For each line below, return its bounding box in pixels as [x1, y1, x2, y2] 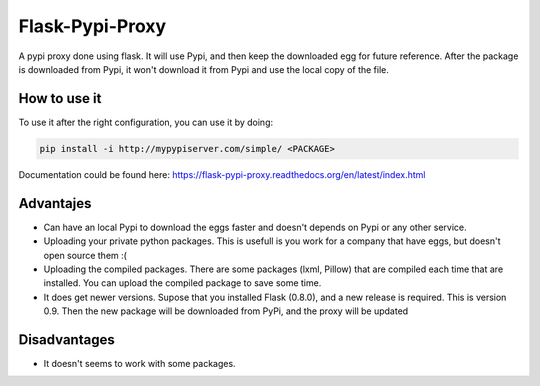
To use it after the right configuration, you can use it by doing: [18, 116, 274, 128]
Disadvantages [18, 331, 115, 348]
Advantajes [18, 195, 92, 212]
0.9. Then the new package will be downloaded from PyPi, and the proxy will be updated [43, 305, 409, 317]
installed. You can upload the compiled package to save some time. [43, 277, 322, 289]
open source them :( [43, 249, 127, 261]
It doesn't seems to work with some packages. [43, 357, 236, 369]
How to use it [18, 90, 102, 107]
